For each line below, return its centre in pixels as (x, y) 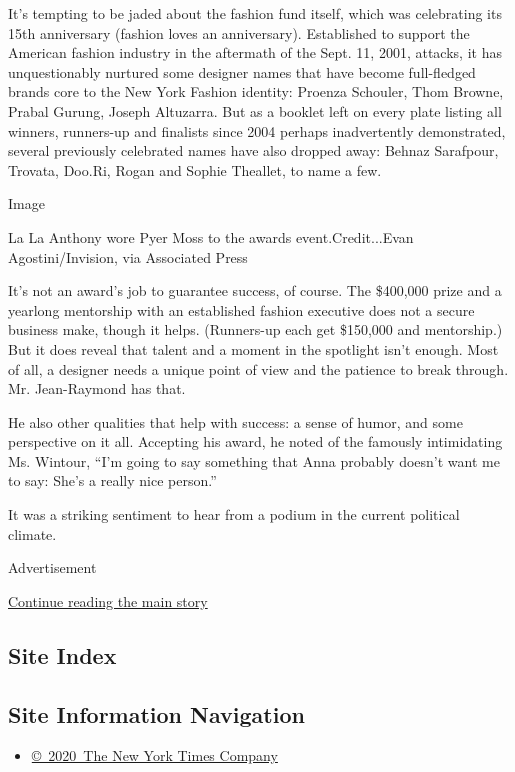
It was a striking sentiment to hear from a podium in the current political (234, 514)
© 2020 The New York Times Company (154, 755)
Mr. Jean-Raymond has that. (97, 388)
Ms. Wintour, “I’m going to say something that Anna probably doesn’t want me (254, 460)
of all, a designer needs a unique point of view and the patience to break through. (258, 368)
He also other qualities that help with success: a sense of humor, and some (235, 421)
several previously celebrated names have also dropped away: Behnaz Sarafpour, (253, 150)
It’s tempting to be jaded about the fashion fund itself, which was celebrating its (255, 13)
